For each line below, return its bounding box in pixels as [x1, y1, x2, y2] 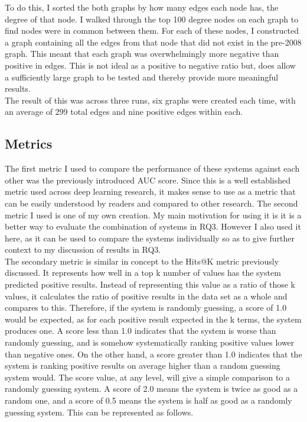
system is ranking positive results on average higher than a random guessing [5, 359, 280, 372]
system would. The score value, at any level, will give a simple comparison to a [5, 371, 290, 383]
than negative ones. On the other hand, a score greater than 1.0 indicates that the [5, 347, 302, 360]
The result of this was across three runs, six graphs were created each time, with [5, 94, 296, 106]
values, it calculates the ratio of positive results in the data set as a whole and [5, 289, 288, 302]
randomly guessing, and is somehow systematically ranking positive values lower [5, 336, 295, 349]
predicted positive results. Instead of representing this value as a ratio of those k [5, 278, 295, 291]
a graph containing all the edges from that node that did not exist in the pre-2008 [5, 36, 302, 48]
